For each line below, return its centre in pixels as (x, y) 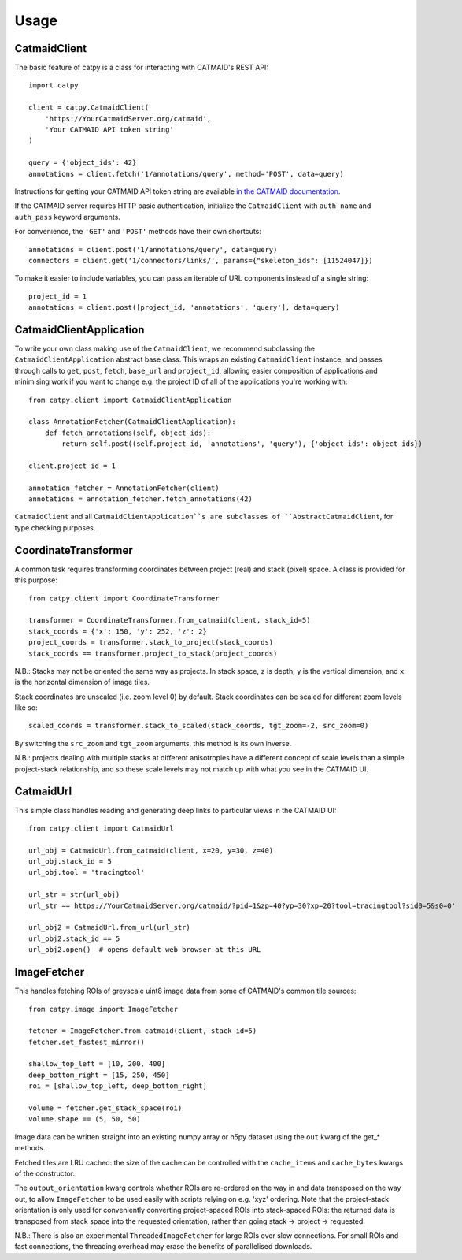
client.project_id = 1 (72, 466)
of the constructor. (44, 1173)
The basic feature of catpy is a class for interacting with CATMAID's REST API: (142, 68)
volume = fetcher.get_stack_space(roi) (105, 1108)
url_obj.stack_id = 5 (70, 862)
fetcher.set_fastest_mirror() (87, 1042)
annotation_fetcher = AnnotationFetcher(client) (124, 488)
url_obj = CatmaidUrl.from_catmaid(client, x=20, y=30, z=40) (151, 850)
